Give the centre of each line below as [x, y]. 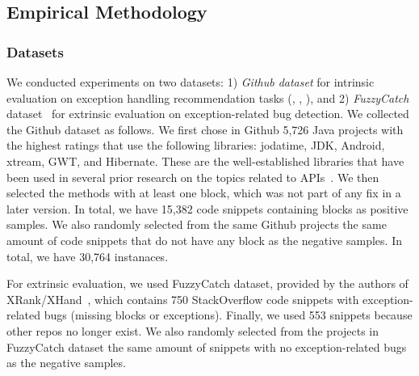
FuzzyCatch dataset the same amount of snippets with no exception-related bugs [207, 346]
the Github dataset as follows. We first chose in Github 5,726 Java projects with [205, 129]
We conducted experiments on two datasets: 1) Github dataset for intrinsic [191, 82]
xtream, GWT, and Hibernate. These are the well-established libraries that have [205, 161]
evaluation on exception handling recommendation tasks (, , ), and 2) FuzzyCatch [208, 97]
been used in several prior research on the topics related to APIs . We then [193, 177]
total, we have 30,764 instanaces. [88, 256]
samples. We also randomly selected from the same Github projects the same [197, 224]
